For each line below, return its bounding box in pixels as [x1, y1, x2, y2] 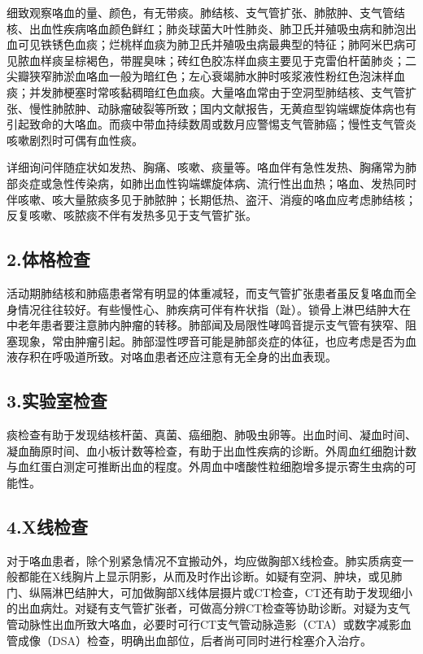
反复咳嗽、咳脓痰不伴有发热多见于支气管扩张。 [7, 207, 257, 224]
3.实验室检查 [7, 388, 107, 413]
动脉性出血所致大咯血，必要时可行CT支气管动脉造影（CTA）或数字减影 [17, 616, 400, 633]
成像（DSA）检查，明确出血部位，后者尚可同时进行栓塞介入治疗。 [17, 631, 372, 648]
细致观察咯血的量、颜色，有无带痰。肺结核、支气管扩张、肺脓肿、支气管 [7, 4, 394, 20]
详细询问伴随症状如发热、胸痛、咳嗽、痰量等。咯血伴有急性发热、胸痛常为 [7, 159, 405, 176]
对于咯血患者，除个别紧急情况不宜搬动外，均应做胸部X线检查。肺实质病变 [7, 552, 403, 569]
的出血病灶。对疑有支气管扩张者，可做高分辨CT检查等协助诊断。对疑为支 [7, 599, 399, 617]
